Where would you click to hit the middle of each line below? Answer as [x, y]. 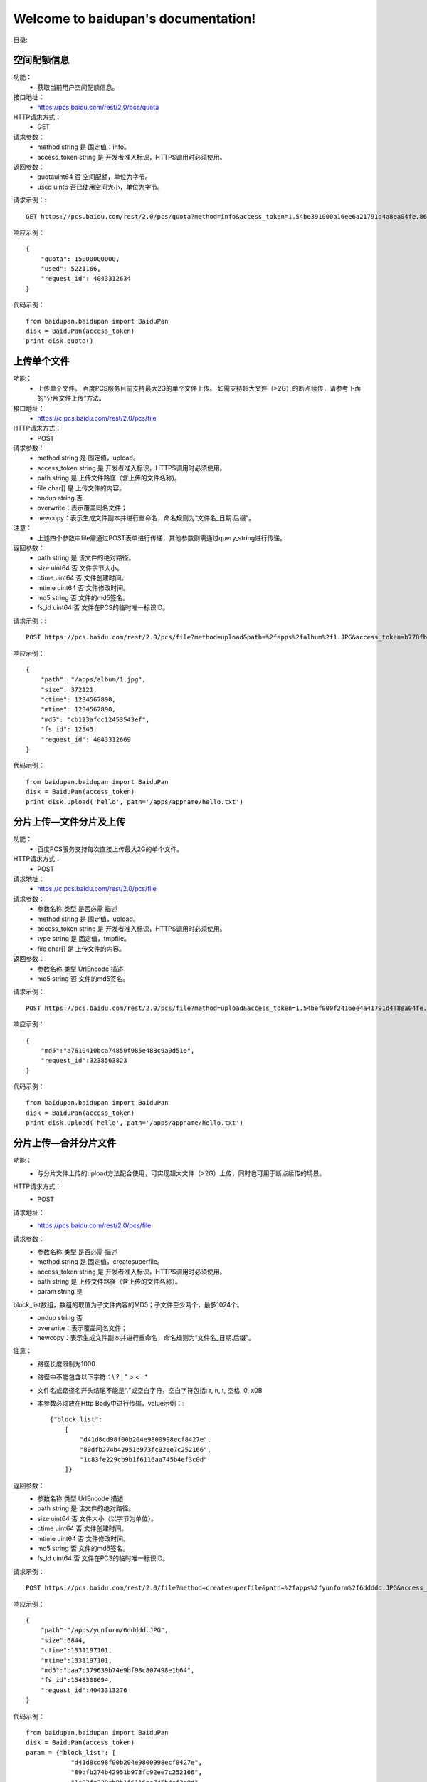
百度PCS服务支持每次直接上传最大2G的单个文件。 [110, 849]
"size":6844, [63, 1640]
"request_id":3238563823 [84, 1061]
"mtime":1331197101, [76, 1660]
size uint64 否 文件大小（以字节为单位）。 [97, 1518]
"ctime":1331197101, [76, 1650]
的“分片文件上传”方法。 [72, 398]
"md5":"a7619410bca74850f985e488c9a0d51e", [117, 1050]
